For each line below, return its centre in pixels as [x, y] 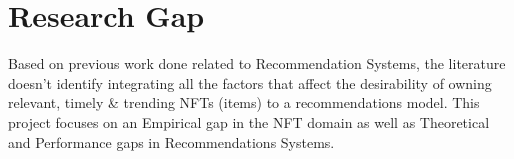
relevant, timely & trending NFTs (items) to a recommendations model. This [244, 102]
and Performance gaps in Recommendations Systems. [171, 141]
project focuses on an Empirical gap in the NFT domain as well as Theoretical [249, 121]
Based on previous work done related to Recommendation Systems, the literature [257, 63]
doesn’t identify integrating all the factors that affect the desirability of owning [250, 82]
